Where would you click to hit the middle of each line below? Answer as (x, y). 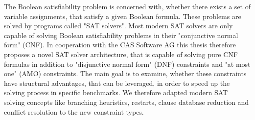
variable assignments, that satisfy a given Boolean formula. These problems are (123, 16)
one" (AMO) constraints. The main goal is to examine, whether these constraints (125, 73)
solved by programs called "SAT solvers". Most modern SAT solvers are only (118, 26)
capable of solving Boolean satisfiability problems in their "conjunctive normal (121, 35)
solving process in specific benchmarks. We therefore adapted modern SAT (116, 92)
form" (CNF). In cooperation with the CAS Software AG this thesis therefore (120, 45)
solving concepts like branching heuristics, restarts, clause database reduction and (127, 102)
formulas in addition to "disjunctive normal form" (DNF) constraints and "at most (127, 64)
